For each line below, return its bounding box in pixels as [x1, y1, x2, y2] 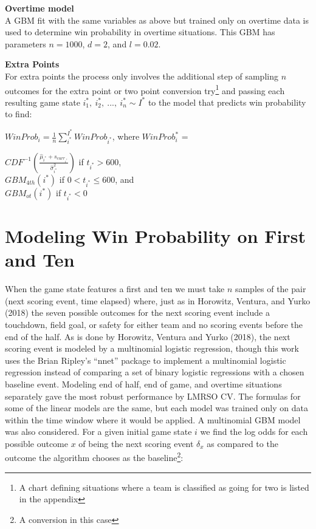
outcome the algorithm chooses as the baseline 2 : [5, 449, 184, 464]
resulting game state [5, 95, 80, 108]
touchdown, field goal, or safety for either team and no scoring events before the [5, 318, 303, 330]
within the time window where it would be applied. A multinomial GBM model [5, 413, 301, 426]
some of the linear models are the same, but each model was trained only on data [5, 401, 308, 414]
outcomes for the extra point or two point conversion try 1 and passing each [5, 82, 285, 97]
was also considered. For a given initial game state [5, 425, 192, 438]
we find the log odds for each [200, 425, 308, 438]
